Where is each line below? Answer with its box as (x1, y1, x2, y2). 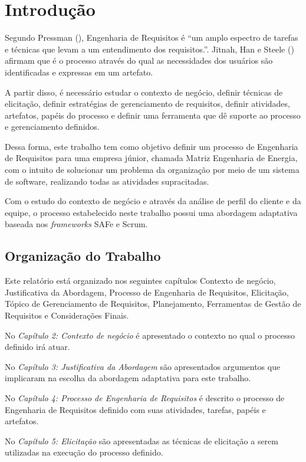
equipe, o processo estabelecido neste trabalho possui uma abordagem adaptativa (5, 206, 298, 218)
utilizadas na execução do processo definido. (5, 446, 163, 458)
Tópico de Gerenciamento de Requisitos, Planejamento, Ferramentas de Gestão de (5, 297, 301, 310)
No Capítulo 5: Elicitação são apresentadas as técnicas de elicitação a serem (5, 434, 278, 447)
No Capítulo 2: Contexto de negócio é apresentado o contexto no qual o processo (5, 329, 295, 341)
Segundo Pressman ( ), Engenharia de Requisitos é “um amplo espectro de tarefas (5, 31, 298, 44)
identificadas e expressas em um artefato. (5, 65, 153, 78)
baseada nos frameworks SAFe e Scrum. (5, 218, 148, 230)
